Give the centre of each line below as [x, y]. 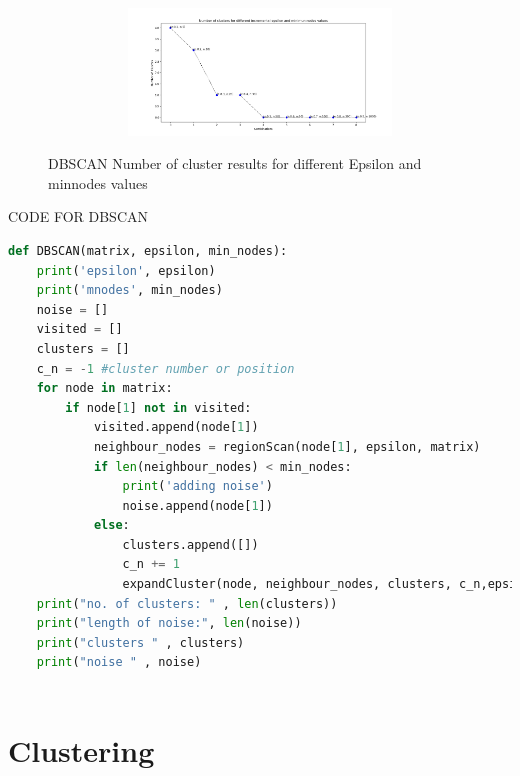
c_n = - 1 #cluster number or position [165, 368]
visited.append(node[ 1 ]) [176, 427]
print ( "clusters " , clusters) [140, 642]
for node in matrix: [104, 388]
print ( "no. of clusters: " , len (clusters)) [187, 603]
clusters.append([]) [190, 544]
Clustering [81, 749]
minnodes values [98, 182]
